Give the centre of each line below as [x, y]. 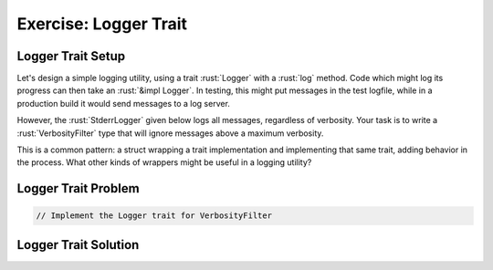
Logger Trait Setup [71, 56]
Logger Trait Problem [79, 188]
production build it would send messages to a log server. [123, 103]
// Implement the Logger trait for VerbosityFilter [154, 216]
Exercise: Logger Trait [102, 24]
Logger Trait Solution [78, 245]
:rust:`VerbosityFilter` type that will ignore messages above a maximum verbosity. [170, 133]
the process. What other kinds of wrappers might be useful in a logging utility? [164, 162]
